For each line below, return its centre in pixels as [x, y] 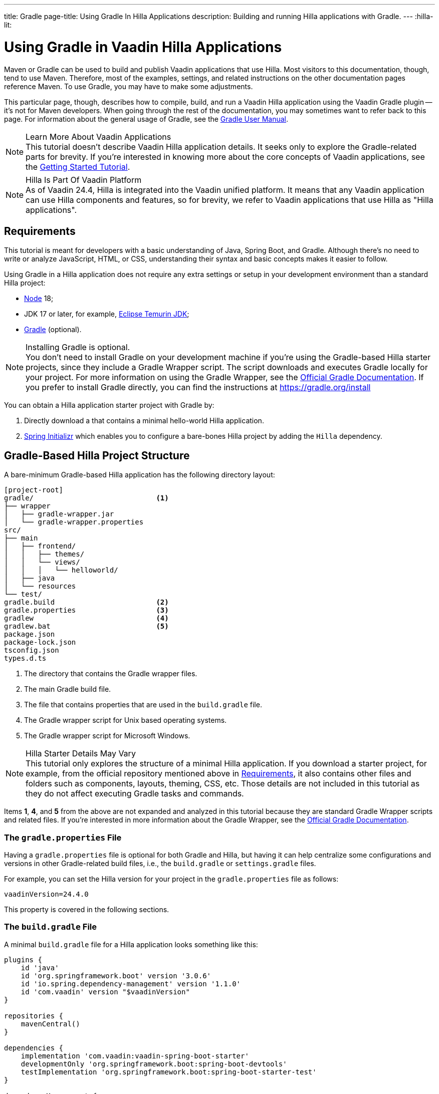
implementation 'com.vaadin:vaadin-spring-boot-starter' [135, 1056]
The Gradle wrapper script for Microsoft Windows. [107, 736]
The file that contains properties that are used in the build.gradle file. [143, 705]
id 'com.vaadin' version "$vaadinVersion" [105, 992]
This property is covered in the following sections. [87, 909]
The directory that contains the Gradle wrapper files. [111, 674]
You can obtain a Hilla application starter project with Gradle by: [109, 405]
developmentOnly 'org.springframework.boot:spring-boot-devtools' [154, 1064]
